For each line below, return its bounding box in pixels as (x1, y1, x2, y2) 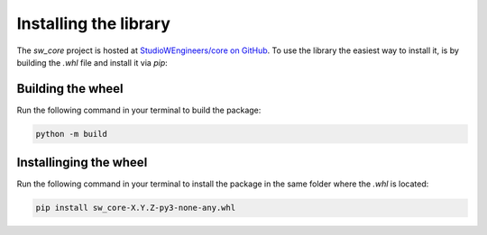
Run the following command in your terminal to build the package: (16, 104, 262, 115)
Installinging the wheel (16, 155, 148, 170)
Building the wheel (16, 81, 124, 96)
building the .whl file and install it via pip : (16, 57, 169, 68)
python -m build (35, 129, 108, 139)
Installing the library (16, 14, 171, 33)
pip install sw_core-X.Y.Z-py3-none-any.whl (35, 203, 236, 213)
